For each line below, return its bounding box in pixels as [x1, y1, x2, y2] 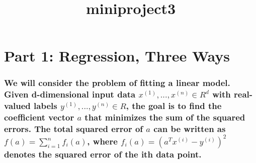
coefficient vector [4, 111, 74, 123]
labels [34, 99, 57, 112]
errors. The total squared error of [4, 122, 143, 135]
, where [87, 135, 118, 147]
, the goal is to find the [126, 99, 222, 112]
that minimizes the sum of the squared [84, 111, 245, 123]
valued [4, 99, 31, 112]
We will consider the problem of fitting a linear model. [4, 76, 230, 89]
